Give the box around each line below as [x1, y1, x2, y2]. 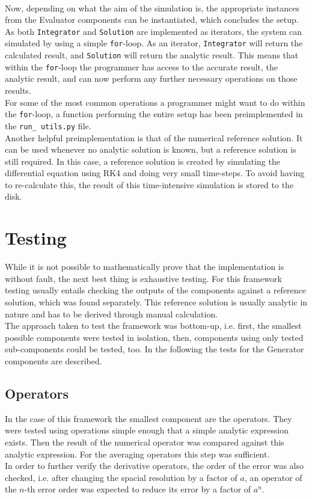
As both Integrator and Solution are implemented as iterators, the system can [5, 25, 302, 37]
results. [5, 84, 31, 96]
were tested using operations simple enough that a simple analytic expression [5, 424, 289, 436]
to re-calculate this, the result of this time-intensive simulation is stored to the [5, 178, 294, 191]
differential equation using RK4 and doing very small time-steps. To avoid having [5, 167, 305, 179]
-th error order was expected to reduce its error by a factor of [24, 483, 251, 495]
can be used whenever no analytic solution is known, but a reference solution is [5, 143, 296, 156]
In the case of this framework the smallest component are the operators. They [5, 412, 292, 424]
